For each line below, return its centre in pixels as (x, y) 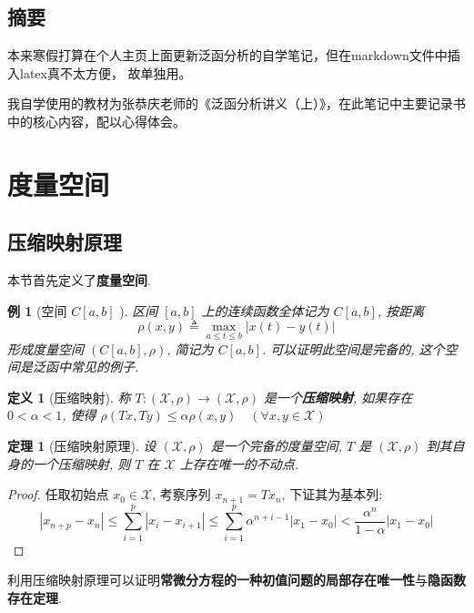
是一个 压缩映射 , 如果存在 (338, 397)
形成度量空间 (45, 348)
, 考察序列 (182, 494)
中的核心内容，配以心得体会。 (96, 121)
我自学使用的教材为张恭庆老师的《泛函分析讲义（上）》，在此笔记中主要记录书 (237, 103)
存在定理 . (35, 597)
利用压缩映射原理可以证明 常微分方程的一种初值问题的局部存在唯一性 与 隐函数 (237, 580)
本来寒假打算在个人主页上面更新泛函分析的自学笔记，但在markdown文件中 (227, 55)
